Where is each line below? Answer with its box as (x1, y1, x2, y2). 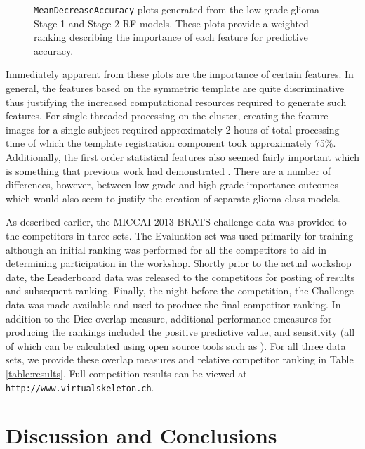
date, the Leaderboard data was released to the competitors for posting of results (6, 269, 355, 284)
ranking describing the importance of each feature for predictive (34, 30, 308, 44)
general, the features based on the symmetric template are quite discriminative (6, 81, 345, 96)
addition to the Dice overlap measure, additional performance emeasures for (6, 311, 332, 325)
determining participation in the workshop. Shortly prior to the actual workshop (6, 256, 352, 271)
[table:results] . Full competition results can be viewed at (6, 365, 247, 380)
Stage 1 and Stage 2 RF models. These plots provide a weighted (34, 15, 309, 30)
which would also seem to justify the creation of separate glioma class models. (6, 190, 340, 205)
